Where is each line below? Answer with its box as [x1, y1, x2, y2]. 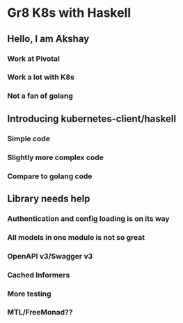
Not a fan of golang [7, 91, 73, 101]
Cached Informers [7, 270, 70, 280]
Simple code [7, 134, 51, 143]
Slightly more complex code [7, 152, 104, 162]
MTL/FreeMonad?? [7, 308, 73, 317]
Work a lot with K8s [7, 72, 75, 82]
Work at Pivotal [7, 54, 61, 64]
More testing [7, 289, 51, 299]
